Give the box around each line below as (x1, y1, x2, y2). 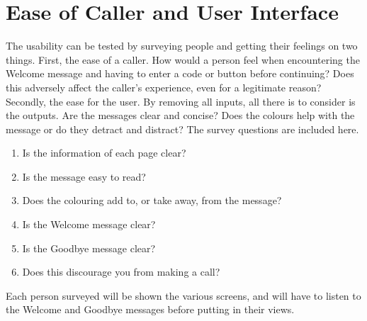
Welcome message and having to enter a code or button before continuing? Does (6, 66, 354, 81)
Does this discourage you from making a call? (22, 264, 220, 279)
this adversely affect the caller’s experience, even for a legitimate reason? (6, 79, 322, 94)
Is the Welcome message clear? (22, 217, 156, 232)
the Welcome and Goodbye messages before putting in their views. (6, 302, 295, 317)
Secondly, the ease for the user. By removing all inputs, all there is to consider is (6, 94, 356, 108)
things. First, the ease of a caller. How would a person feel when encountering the (6, 52, 360, 67)
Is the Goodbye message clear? (22, 240, 156, 255)
